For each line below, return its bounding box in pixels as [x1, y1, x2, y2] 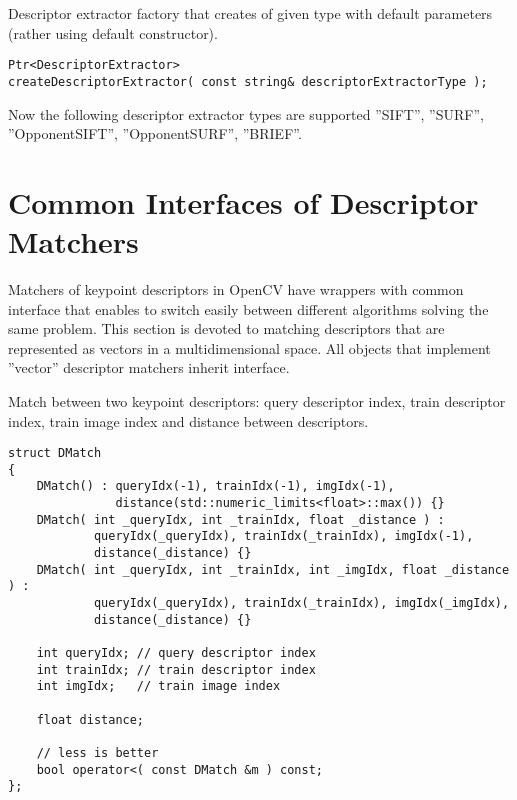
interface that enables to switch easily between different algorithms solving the [8, 298, 489, 319]
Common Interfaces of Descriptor [8, 181, 479, 222]
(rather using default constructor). [8, 22, 218, 43]
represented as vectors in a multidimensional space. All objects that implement [8, 337, 491, 358]
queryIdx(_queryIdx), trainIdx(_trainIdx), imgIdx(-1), [93, 529, 474, 544]
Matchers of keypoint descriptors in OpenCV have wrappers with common [8, 279, 464, 299]
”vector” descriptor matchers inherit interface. [8, 357, 290, 378]
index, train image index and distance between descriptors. [8, 410, 369, 431]
